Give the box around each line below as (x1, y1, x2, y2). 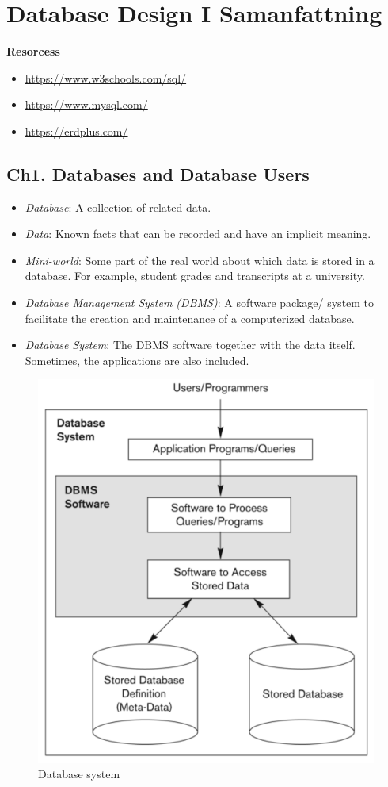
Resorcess (6, 43, 60, 60)
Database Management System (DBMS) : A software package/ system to (25, 294, 375, 311)
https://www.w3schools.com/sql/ (25, 69, 187, 86)
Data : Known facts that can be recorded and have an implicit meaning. (25, 225, 371, 242)
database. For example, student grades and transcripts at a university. (25, 267, 365, 284)
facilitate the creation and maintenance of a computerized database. (25, 309, 355, 326)
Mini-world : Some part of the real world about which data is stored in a (25, 251, 375, 268)
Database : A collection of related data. (25, 198, 211, 215)
